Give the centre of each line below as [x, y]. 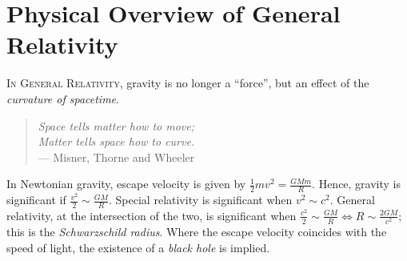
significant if [36, 200]
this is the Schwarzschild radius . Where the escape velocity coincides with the [197, 232]
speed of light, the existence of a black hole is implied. [138, 247]
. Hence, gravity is [357, 184]
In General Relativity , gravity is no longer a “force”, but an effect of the [188, 83]
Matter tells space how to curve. [116, 141]
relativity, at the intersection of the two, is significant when [152, 215]
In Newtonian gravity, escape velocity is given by [126, 184]
